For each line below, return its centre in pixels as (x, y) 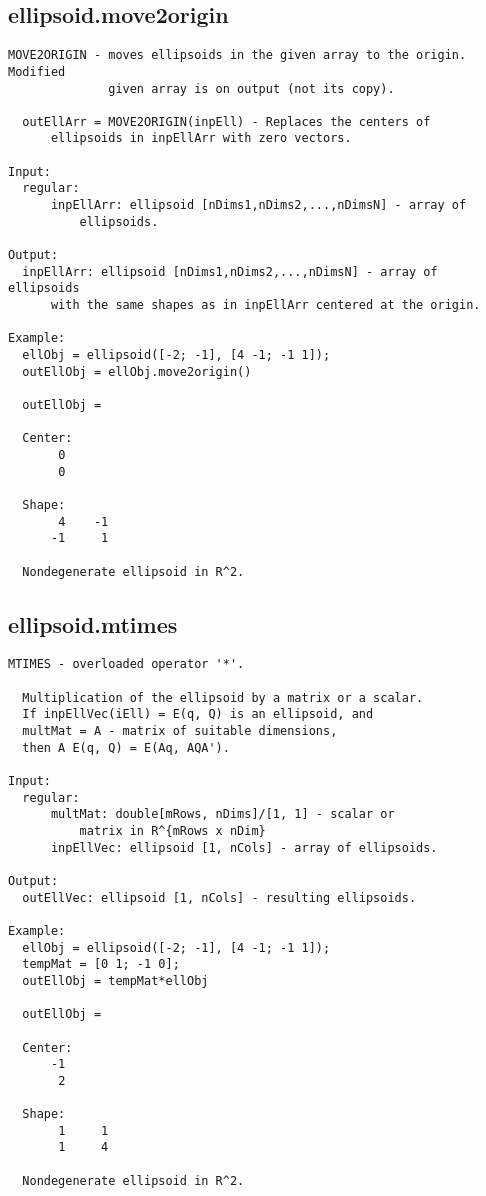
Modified (37, 71)
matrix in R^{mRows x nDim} (172, 830)
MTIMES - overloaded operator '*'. (126, 664)
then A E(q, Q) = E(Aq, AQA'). (126, 747)
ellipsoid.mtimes (93, 623)
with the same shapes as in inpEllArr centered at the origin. (265, 305)
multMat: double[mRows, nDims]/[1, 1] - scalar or (222, 814)
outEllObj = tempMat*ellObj (115, 980)
